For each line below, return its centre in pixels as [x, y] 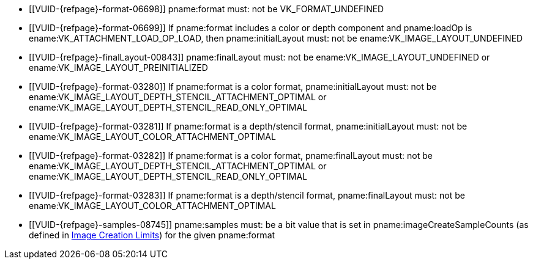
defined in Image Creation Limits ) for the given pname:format [152, 235]
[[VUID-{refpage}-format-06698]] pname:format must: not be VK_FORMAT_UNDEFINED [207, 9]
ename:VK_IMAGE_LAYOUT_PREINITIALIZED [118, 68]
